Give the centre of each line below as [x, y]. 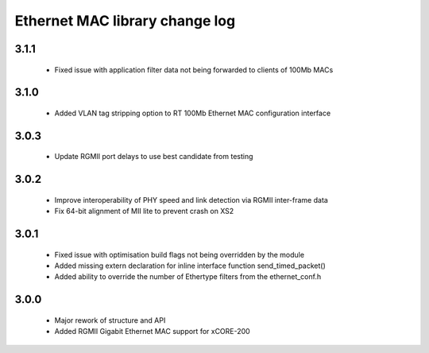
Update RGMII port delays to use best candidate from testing [154, 157]
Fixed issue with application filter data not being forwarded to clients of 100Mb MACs [194, 70]
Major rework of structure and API [110, 320]
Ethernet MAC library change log [125, 21]
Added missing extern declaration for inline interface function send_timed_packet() [190, 266]
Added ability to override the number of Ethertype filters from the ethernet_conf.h [188, 277]
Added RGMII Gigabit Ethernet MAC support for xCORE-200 [152, 332]
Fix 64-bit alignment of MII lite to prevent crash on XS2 [144, 211]
